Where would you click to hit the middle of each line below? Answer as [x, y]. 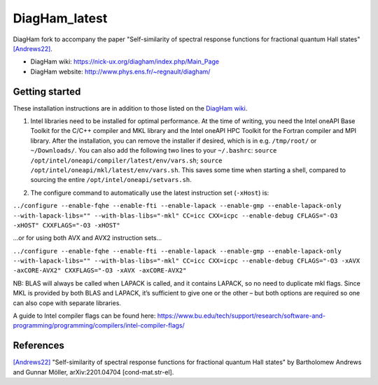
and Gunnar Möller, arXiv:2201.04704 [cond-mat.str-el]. [93, 372]
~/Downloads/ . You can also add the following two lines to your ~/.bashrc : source [154, 150]
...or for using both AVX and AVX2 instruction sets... [87, 238]
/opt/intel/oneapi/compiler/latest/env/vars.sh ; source [127, 160]
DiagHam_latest [60, 18]
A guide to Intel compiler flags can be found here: [84, 316]
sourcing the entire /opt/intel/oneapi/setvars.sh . [111, 180]
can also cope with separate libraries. [67, 303]
